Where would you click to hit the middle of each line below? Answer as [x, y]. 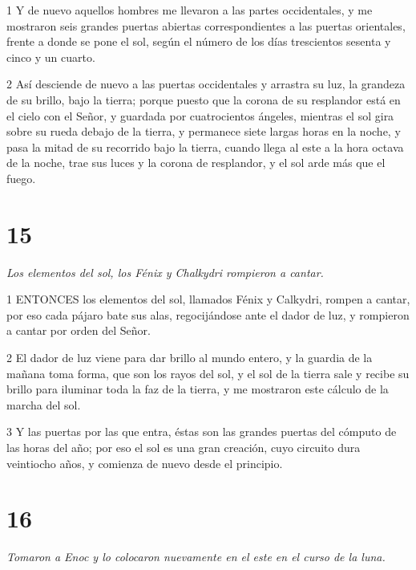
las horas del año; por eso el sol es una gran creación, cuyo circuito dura [184, 447]
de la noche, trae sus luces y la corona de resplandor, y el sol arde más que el [196, 163]
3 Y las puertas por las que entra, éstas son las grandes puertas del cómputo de [202, 432]
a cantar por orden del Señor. [79, 330]
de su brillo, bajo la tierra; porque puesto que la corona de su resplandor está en [204, 99]
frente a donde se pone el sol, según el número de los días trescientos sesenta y [199, 41]
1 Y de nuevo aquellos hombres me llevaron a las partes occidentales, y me [190, 10]
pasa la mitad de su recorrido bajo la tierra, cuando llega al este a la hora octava [205, 147]
